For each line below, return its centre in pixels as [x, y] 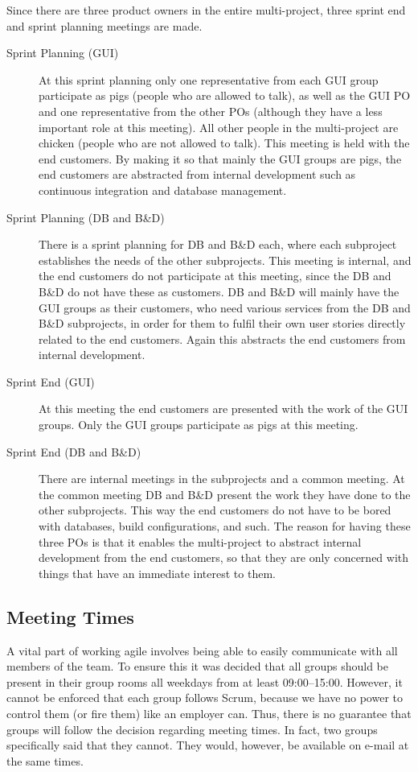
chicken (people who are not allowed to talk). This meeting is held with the [224, 143]
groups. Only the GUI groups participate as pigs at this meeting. [199, 425]
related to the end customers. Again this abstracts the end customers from [222, 339]
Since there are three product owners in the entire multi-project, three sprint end [206, 10]
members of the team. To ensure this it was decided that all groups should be [197, 666]
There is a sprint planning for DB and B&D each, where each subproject [218, 244]
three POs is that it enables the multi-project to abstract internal [200, 541]
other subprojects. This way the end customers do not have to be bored [215, 510]
